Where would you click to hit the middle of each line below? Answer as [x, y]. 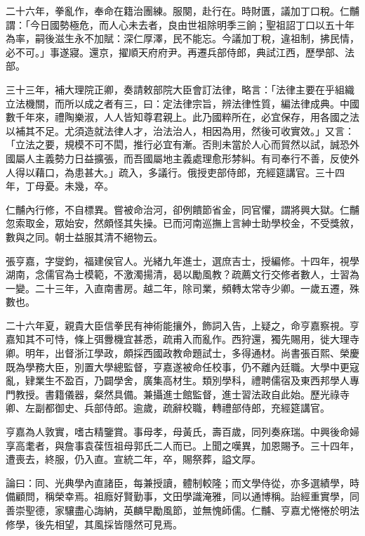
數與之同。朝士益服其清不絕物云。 [84, 236]
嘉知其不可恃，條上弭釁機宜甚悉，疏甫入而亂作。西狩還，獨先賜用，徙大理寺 [182, 339]
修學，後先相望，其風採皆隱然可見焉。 [94, 524]
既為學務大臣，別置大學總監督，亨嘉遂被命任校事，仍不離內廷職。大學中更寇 [182, 366]
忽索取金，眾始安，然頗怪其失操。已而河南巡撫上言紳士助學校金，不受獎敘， [182, 223]
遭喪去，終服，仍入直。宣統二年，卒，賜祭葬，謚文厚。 [133, 459]
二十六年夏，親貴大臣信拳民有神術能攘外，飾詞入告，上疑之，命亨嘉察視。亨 [182, 325]
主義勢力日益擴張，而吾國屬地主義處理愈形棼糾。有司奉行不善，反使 [192, 158]
